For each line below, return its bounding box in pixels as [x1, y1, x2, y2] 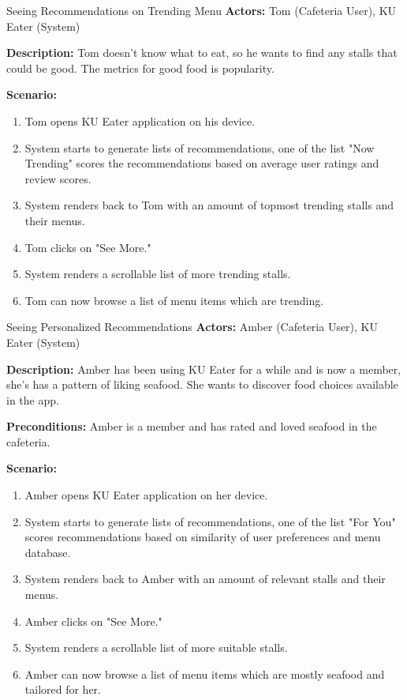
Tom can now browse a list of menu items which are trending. [24, 292, 324, 308]
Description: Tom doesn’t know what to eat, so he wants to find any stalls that [6, 44, 398, 61]
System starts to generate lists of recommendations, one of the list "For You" [24, 513, 396, 529]
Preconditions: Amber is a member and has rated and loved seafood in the [6, 418, 377, 435]
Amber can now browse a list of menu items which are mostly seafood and [24, 665, 385, 682]
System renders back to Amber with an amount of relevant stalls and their [24, 570, 386, 587]
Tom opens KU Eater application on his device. [24, 112, 256, 129]
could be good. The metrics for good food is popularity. [6, 59, 274, 76]
